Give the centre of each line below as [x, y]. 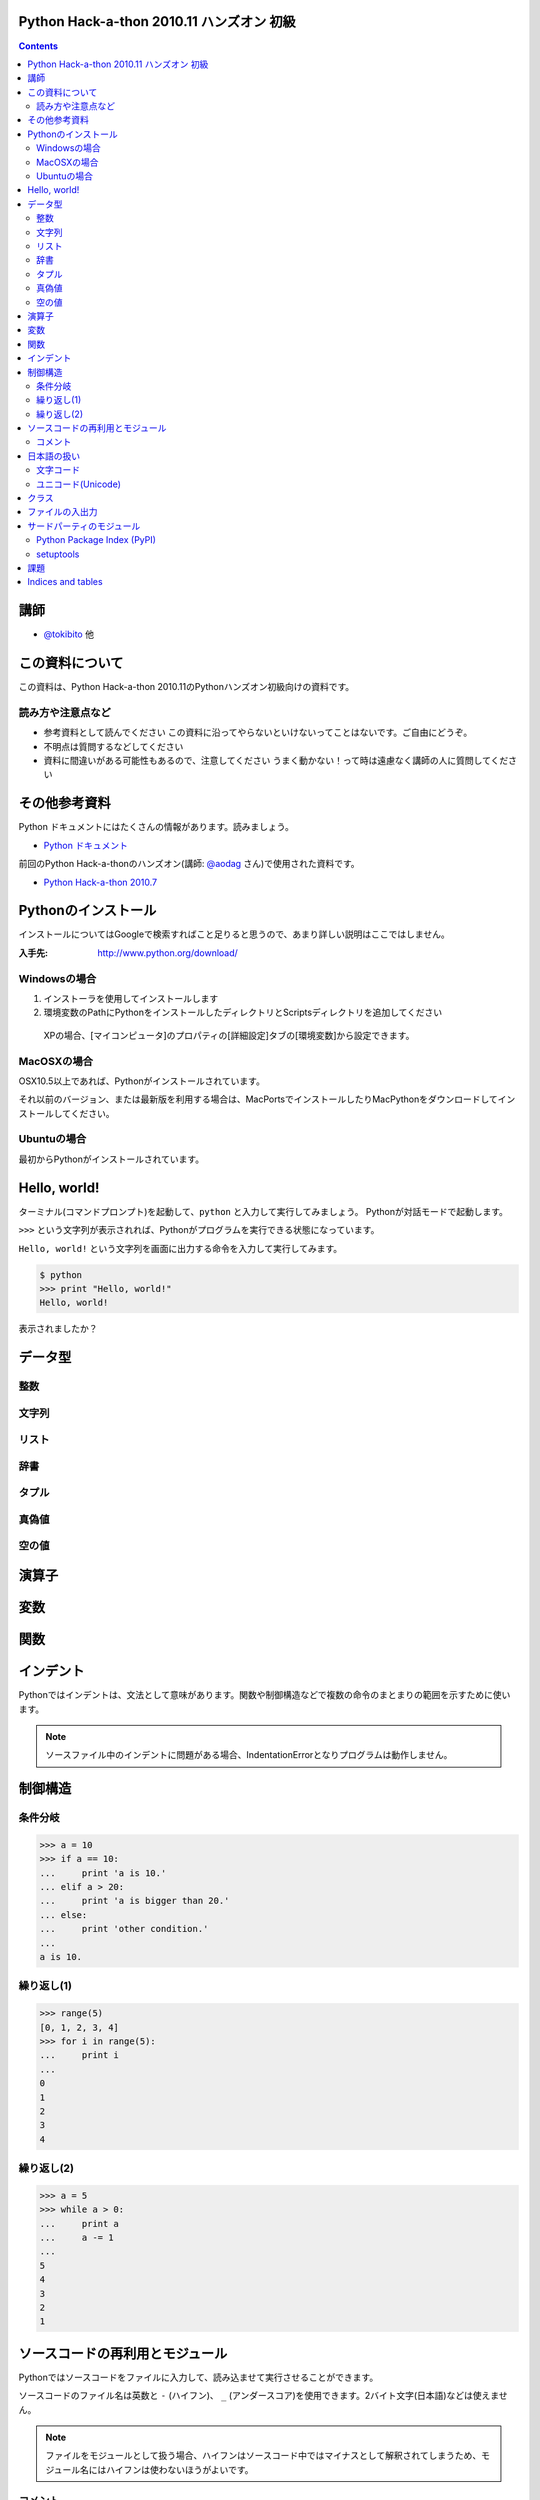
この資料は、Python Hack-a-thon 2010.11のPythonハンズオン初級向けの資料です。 [186, 687]
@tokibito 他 [69, 634]
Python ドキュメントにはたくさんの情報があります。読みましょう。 [156, 827]
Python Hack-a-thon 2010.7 [100, 882]
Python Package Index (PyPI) [96, 540]
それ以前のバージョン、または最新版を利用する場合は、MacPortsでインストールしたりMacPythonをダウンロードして [258, 1099]
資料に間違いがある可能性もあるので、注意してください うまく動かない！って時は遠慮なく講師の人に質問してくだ [276, 761]
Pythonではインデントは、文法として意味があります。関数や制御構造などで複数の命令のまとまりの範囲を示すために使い [264, 1695]
